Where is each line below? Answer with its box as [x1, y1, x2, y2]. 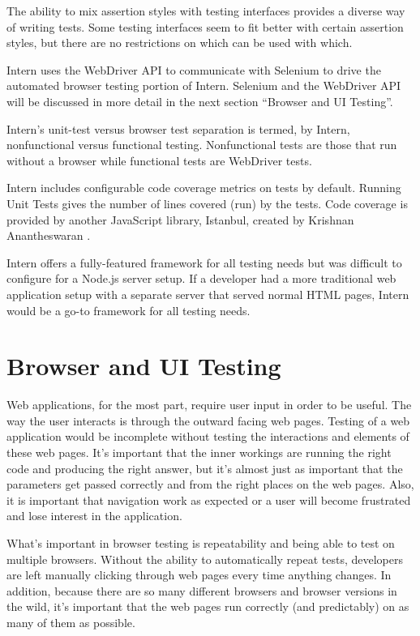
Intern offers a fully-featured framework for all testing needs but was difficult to [6, 254, 402, 271]
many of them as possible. [6, 613, 135, 630]
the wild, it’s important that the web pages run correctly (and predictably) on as [6, 598, 409, 615]
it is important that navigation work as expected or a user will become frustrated [6, 491, 411, 508]
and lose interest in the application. [6, 507, 182, 524]
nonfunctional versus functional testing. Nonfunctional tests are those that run [6, 136, 397, 153]
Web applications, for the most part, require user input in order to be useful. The [6, 396, 412, 413]
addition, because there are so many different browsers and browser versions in [6, 582, 397, 599]
